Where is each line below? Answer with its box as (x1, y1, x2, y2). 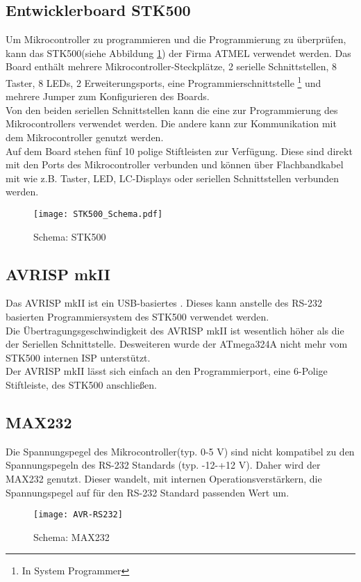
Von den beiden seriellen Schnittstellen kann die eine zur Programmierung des (6, 102, 338, 117)
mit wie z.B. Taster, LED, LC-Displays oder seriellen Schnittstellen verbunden (6, 170, 339, 185)
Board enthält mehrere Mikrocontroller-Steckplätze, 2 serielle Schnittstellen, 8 (6, 59, 337, 74)
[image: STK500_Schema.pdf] (33, 209, 163, 219)
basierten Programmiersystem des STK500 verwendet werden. (6, 309, 269, 324)
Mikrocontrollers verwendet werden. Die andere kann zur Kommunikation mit (6, 116, 337, 131)
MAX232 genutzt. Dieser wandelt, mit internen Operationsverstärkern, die (6, 471, 322, 485)
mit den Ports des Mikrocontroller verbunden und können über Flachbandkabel (6, 157, 344, 172)
